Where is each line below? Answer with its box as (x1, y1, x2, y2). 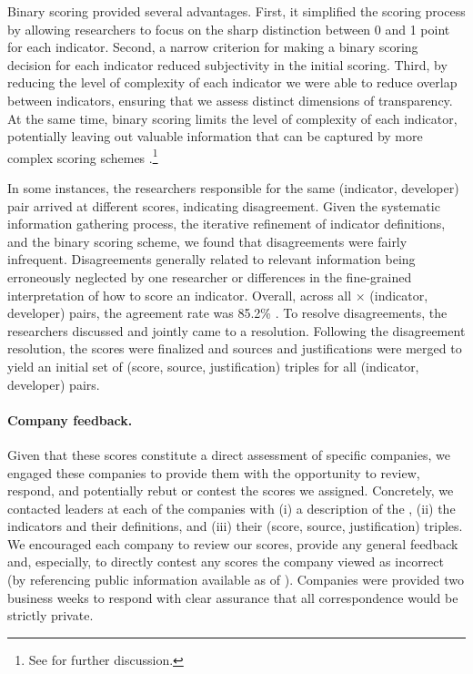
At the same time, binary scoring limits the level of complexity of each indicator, (7, 108, 458, 128)
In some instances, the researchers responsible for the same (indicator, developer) (7, 179, 459, 197)
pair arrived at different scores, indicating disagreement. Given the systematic (7, 196, 440, 215)
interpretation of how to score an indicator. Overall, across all (7, 285, 352, 304)
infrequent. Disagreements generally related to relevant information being (7, 250, 416, 269)
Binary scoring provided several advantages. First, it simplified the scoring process (7, 2, 466, 20)
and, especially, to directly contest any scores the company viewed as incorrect (7, 552, 444, 571)
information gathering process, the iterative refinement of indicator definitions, (7, 214, 446, 233)
